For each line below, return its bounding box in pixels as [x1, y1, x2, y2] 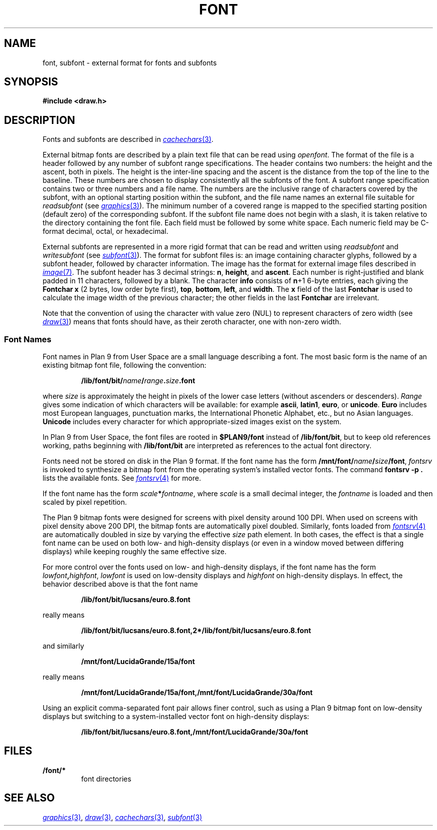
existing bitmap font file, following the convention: [42, 361, 207, 370]
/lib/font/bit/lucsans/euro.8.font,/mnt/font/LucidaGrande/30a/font [81, 728, 308, 737]
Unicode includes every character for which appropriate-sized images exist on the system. [42, 417, 342, 426]
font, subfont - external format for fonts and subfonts [42, 58, 217, 67]
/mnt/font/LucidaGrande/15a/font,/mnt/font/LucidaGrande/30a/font [81, 688, 313, 697]
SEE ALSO [4, 792, 55, 805]
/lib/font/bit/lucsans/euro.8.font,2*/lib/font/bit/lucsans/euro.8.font [81, 626, 311, 635]
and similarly [42, 642, 84, 651]
